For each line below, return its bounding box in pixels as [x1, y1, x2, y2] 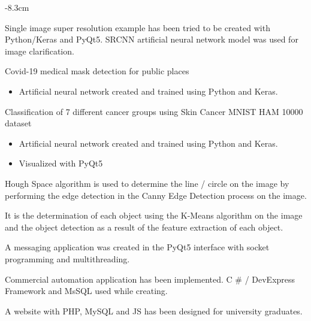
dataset [5, 117, 32, 129]
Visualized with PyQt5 [19, 157, 103, 169]
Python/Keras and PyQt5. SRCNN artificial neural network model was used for [5, 33, 298, 46]
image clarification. [5, 44, 74, 57]
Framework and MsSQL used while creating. [5, 284, 168, 297]
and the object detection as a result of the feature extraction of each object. [5, 220, 283, 233]
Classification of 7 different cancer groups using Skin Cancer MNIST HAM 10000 [5, 105, 303, 117]
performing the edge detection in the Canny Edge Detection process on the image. [5, 189, 307, 201]
